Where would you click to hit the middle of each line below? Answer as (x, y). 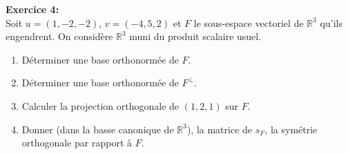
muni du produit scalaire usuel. (195, 36)
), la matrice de (220, 129)
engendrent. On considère (59, 36)
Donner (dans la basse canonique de (98, 129)
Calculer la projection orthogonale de (100, 105)
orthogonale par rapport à (77, 143)
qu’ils (331, 22)
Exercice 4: (32, 9)
